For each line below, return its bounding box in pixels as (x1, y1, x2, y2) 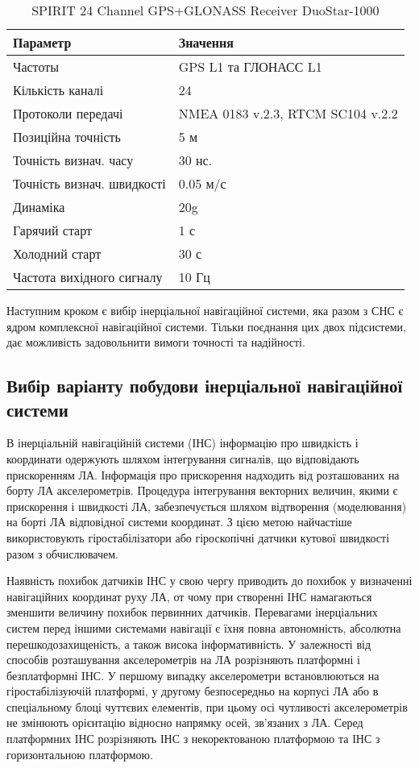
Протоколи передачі (13, 104, 123, 122)
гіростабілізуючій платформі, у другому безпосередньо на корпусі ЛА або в (6, 683, 379, 700)
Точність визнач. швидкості (13, 174, 166, 193)
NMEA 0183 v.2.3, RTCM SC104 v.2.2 (178, 104, 398, 122)
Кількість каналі (13, 81, 104, 99)
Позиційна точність (13, 127, 121, 146)
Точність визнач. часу (13, 151, 134, 169)
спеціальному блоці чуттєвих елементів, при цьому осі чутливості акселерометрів (6, 698, 408, 715)
